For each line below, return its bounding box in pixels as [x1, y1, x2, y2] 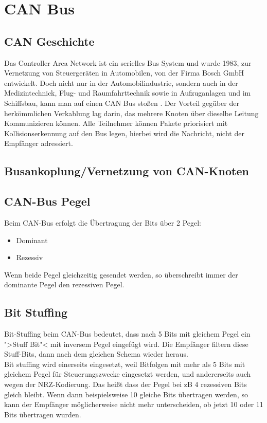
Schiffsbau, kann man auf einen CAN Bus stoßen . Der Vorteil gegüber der [4, 97, 239, 108]
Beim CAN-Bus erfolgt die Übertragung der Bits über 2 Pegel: [4, 217, 201, 228]
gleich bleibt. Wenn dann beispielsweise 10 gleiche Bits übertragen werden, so [4, 389, 248, 399]
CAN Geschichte [4, 33, 95, 49]
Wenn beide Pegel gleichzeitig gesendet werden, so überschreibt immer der [4, 269, 238, 280]
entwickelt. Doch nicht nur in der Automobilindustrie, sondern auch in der [4, 77, 238, 88]
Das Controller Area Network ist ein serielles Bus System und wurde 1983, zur [4, 57, 252, 68]
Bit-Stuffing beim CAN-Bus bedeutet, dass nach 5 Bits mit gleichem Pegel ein [4, 328, 251, 339]
